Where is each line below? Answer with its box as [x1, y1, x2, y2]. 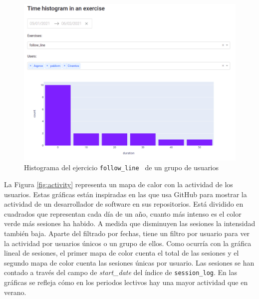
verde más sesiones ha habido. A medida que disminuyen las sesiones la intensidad [4, 218, 256, 229]
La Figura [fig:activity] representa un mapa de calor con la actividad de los [4, 179, 233, 190]
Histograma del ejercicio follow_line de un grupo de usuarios [24, 162, 219, 173]
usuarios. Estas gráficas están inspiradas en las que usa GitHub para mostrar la [4, 189, 247, 199]
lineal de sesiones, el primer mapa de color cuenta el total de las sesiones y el [4, 248, 239, 258]
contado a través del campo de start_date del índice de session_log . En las [4, 267, 237, 278]
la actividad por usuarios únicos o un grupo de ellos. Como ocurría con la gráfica [4, 238, 252, 248]
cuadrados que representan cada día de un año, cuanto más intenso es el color [4, 208, 242, 219]
